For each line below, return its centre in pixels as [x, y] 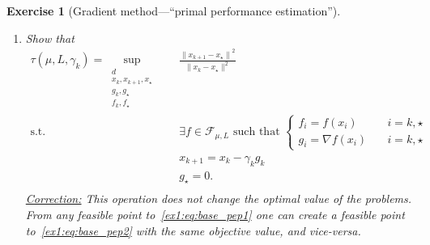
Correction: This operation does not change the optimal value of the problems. [219, 199]
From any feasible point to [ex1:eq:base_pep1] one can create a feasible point [215, 215]
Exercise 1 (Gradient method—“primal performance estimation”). [174, 11]
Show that [50, 38]
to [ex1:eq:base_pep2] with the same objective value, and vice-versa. [193, 230]
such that [256, 132]
